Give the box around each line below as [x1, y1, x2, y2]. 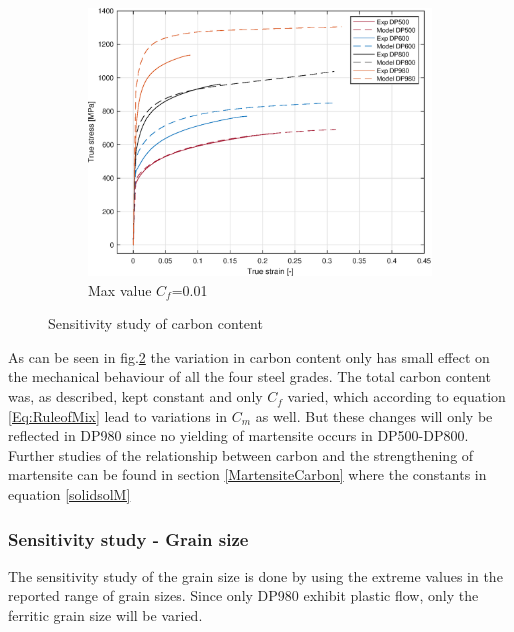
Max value [88, 279, 152, 300]
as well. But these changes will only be [255, 405, 493, 426]
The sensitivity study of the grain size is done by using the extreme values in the [8, 565, 503, 586]
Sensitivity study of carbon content [48, 313, 263, 334]
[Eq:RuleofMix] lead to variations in [8, 405, 228, 426]
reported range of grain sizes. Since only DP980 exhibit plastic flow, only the [8, 585, 479, 606]
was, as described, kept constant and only [8, 386, 263, 407]
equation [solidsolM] [8, 484, 131, 505]
